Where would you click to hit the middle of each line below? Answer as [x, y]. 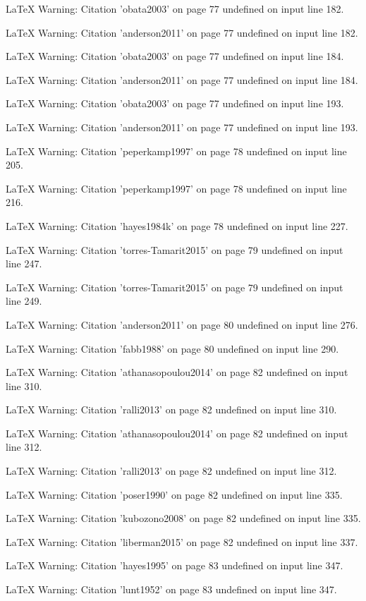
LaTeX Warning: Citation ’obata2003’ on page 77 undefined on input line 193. [175, 103]
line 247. [24, 263]
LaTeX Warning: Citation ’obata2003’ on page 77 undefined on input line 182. [175, 8]
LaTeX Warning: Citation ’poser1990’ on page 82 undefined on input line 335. [174, 494]
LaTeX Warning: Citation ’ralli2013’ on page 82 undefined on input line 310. [171, 409]
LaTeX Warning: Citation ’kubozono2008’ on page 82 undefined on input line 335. [183, 518]
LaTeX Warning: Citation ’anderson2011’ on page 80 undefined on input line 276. [182, 324]
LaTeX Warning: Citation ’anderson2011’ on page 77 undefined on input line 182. [182, 32]
